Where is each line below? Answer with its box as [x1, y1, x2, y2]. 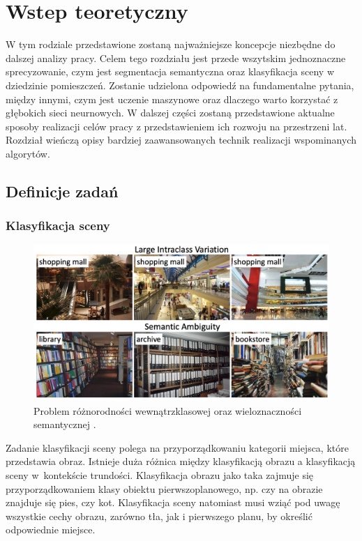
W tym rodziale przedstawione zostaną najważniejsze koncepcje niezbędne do [6, 37, 335, 52]
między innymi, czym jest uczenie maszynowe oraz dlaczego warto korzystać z [6, 91, 338, 106]
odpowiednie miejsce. [6, 522, 96, 537]
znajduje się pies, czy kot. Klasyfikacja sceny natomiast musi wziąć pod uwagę [6, 495, 340, 510]
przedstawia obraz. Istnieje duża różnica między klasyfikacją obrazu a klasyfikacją [6, 454, 356, 468]
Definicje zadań [6, 180, 119, 201]
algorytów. [6, 146, 50, 160]
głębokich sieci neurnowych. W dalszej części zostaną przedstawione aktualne [6, 105, 335, 120]
